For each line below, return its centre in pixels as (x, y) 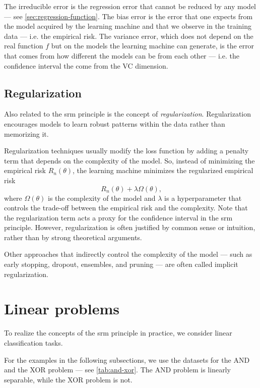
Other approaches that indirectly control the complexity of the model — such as (128, 254)
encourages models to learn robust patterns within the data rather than (115, 123)
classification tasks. (34, 342)
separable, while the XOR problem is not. (68, 379)
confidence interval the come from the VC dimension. (86, 65)
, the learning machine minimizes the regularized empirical (163, 170)
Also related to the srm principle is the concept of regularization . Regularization (128, 114)
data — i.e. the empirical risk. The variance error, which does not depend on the (129, 36)
